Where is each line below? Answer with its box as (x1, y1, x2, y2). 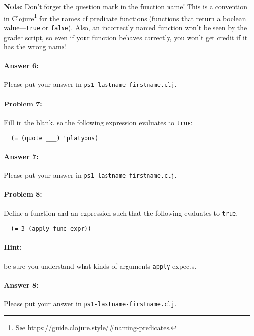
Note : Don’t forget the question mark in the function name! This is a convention (4, 1, 247, 11)
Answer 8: (4, 279, 39, 290)
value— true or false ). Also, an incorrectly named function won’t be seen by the (4, 22, 247, 32)
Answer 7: (4, 151, 39, 161)
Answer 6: (4, 61, 39, 71)
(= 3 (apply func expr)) (11, 225, 91, 232)
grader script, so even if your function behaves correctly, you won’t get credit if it (4, 32, 248, 42)
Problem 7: (4, 98, 42, 108)
